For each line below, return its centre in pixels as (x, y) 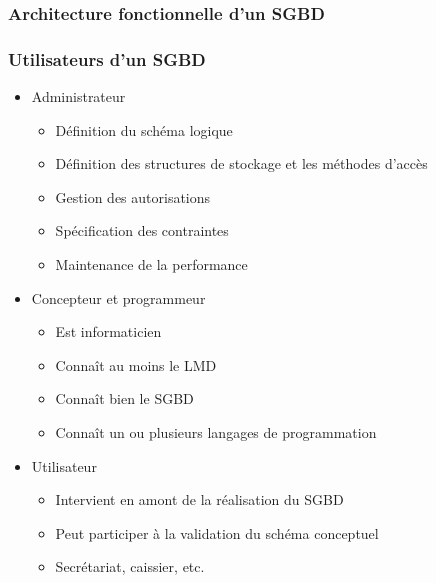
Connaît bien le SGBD (124, 398)
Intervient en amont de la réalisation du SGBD (199, 499)
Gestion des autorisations (133, 196)
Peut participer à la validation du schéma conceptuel (217, 532)
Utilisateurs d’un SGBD (107, 58)
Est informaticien (108, 331)
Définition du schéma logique (144, 129)
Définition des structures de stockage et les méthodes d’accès (241, 163)
